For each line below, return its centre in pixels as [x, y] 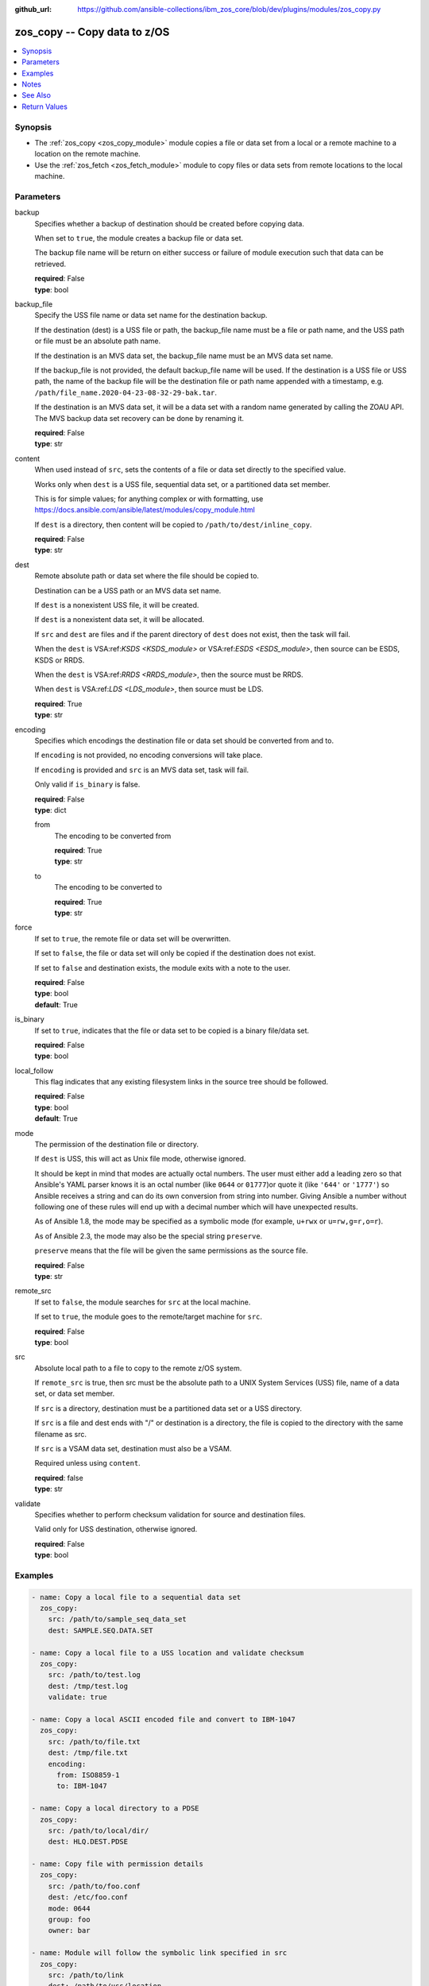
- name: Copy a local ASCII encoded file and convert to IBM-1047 [163, 1719]
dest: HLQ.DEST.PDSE [88, 1842]
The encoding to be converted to [108, 887]
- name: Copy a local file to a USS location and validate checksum [168, 1653]
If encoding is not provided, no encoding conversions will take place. [149, 755]
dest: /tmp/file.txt [88, 1753]
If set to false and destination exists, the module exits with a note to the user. [162, 968]
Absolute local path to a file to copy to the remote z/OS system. [138, 1368]
